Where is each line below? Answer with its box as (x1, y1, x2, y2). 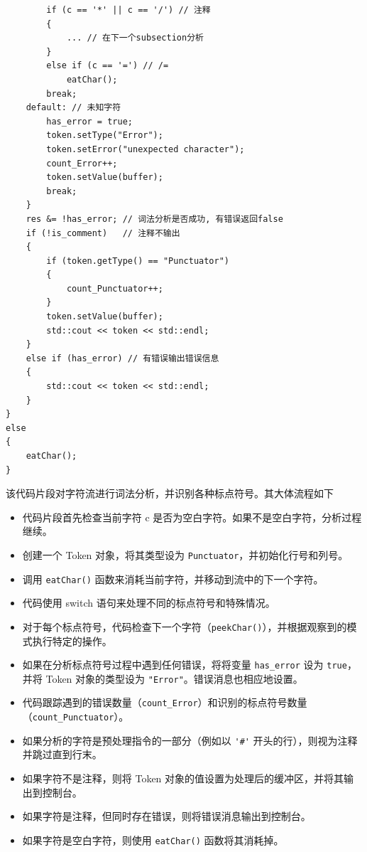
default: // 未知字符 (26, 102, 121, 113)
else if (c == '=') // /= (46, 60, 169, 71)
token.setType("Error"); (46, 130, 163, 141)
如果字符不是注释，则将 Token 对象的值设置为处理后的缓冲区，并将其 (22, 771, 344, 785)
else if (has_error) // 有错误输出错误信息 (26, 353, 219, 363)
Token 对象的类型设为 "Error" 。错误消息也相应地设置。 (45, 671, 303, 686)
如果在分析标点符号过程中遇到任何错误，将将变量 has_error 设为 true (22, 657, 347, 672)
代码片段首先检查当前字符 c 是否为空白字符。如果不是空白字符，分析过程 (22, 509, 362, 524)
